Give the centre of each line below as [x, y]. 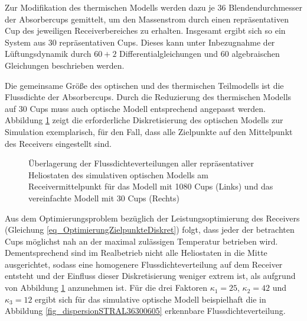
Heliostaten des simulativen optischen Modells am [118, 174]
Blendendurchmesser [266, 7]
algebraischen [256, 54]
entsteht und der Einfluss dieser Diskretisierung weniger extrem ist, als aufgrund [150, 276]
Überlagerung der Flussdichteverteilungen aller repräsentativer [141, 163]
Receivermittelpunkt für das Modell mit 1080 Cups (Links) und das [151, 186]
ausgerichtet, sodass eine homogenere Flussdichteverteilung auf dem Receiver [144, 264]
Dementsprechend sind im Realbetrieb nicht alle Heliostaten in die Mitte [136, 253]
